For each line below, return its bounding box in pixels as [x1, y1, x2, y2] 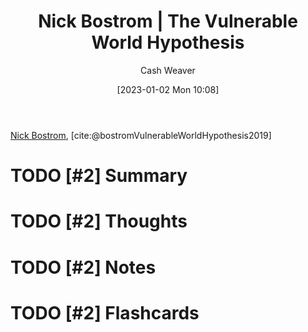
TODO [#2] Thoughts [10, 210, 188, 233]
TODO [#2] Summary [10, 165, 188, 187]
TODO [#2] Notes [10, 256, 157, 279]
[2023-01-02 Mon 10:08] [116, 83, 220, 95]
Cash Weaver [140, 64, 196, 76]
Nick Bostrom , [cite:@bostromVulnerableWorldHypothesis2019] [10, 129, 272, 141]
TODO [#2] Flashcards [10, 301, 200, 324]
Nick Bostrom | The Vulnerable [38, 10, 298, 33]
